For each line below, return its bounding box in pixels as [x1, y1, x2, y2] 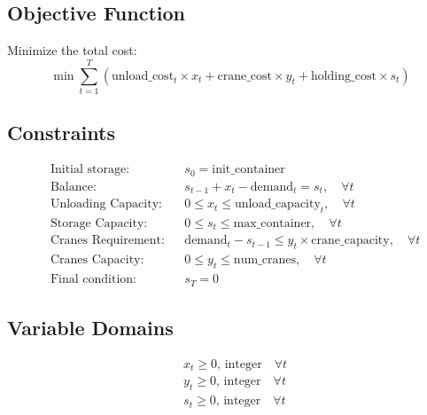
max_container [233, 216, 312, 230]
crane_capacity [311, 234, 390, 247]
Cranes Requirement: [50, 234, 165, 247]
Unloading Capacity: [50, 198, 162, 211]
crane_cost [217, 69, 272, 82]
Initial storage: [50, 163, 130, 176]
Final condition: [50, 273, 136, 286]
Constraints [7, 119, 115, 146]
